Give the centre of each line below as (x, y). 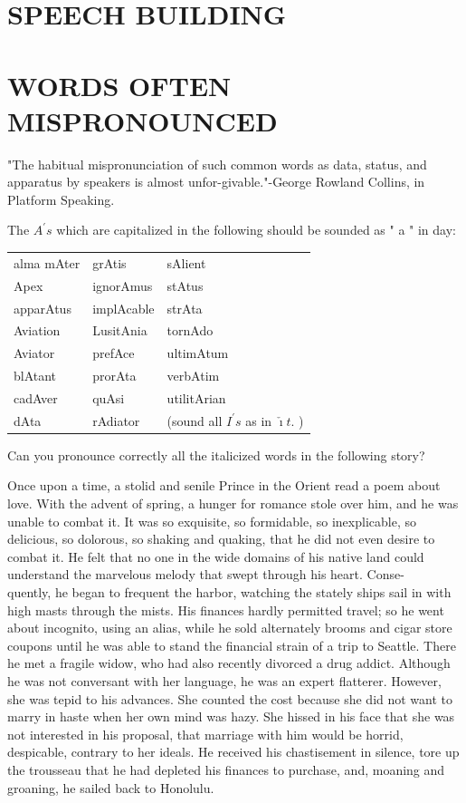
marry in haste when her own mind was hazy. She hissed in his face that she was (231, 716)
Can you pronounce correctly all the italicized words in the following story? (216, 455)
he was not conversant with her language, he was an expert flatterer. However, (224, 680)
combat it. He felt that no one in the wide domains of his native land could (216, 556)
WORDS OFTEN (119, 85)
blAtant (35, 376)
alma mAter (47, 262)
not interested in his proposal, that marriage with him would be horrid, (205, 734)
